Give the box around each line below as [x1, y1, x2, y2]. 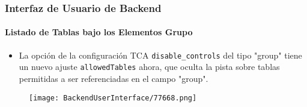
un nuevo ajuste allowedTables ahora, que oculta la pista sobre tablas [19, 60, 280, 73]
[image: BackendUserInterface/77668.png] [29, 93, 197, 102]
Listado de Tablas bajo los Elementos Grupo [5, 26, 193, 38]
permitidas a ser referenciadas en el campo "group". [19, 72, 208, 84]
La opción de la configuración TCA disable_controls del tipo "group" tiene [19, 48, 302, 61]
